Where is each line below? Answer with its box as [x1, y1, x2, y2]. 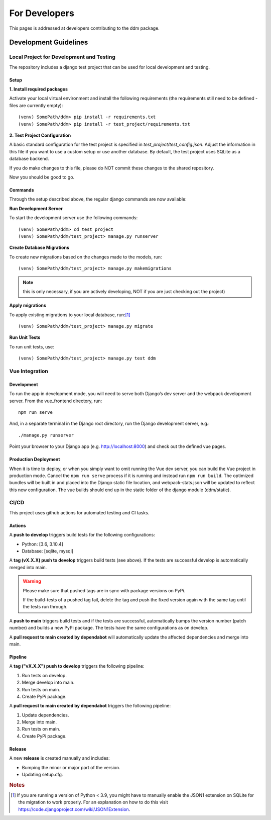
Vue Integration [9, 368, 49, 375]
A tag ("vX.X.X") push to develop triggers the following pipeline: [9, 663, 145, 669]
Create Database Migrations [9, 244, 70, 251]
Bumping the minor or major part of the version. [22, 764, 120, 770]
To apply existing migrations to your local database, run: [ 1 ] [9, 312, 130, 318]
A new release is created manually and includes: [9, 755, 110, 761]
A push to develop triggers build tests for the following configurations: [9, 532, 156, 538]
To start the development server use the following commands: [9, 215, 138, 221]
